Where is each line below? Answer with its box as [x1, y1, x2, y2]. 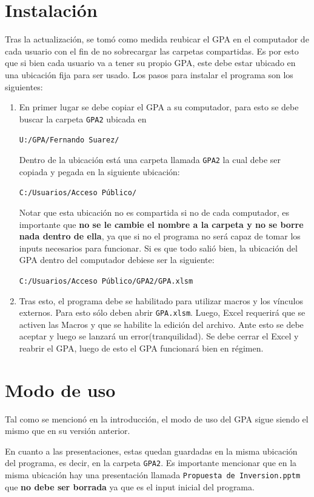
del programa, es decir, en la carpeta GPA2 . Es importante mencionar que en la [5, 456, 297, 469]
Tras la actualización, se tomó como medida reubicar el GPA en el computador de [5, 33, 309, 45]
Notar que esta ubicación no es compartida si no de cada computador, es [19, 205, 290, 218]
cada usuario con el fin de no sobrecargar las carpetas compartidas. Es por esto [5, 44, 299, 57]
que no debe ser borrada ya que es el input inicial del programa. [5, 480, 255, 493]
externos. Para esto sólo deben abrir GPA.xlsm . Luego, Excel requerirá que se [19, 306, 306, 319]
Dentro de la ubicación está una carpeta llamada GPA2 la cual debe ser [19, 153, 281, 165]
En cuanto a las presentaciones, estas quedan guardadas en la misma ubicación [5, 444, 298, 457]
